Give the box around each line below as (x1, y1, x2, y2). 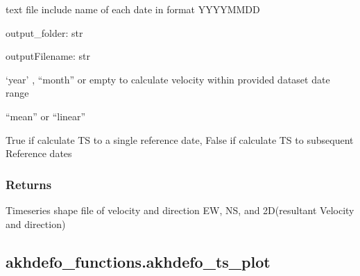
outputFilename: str (6, 49, 91, 63)
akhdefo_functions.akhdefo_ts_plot (6, 250, 271, 272)
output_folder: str (6, 25, 83, 40)
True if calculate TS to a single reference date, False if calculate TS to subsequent (6, 132, 354, 147)
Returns (6, 175, 52, 193)
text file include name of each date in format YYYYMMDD (6, 2, 260, 16)
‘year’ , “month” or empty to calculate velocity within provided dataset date (6, 72, 330, 86)
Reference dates (6, 146, 72, 161)
